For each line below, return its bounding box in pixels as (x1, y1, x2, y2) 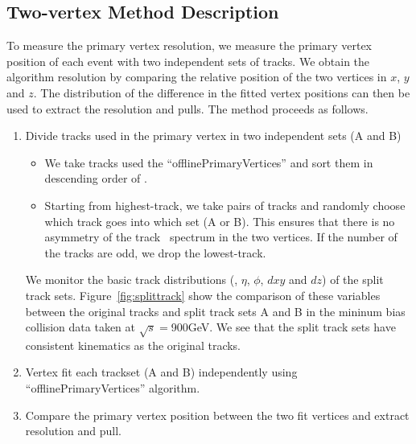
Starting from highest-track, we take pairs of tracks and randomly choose (44, 196, 406, 213)
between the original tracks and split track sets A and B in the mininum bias (25, 302, 406, 319)
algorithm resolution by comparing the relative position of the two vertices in (6, 68, 387, 85)
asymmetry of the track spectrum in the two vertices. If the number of (44, 228, 397, 245)
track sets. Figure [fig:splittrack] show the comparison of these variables (25, 286, 381, 303)
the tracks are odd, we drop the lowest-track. (44, 244, 266, 261)
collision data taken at (25, 319, 135, 335)
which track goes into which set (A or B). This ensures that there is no (44, 212, 395, 229)
